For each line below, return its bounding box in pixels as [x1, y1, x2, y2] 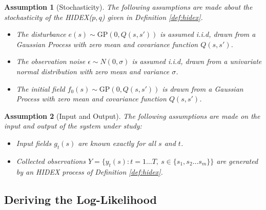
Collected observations [16, 155, 86, 166]
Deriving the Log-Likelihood [4, 191, 157, 207]
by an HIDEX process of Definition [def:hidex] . [16, 166, 163, 177]
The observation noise [16, 56, 86, 67]
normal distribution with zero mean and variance [16, 66, 170, 76]
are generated [216, 155, 258, 166]
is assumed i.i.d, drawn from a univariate [132, 56, 262, 67]
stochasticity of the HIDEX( [4, 11, 92, 22]
